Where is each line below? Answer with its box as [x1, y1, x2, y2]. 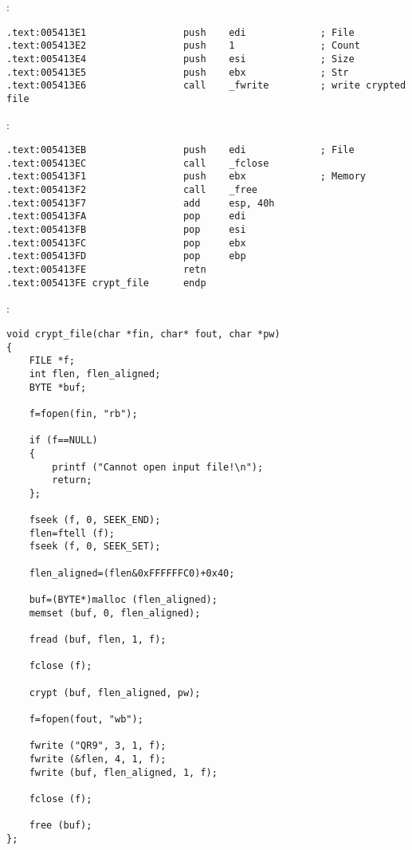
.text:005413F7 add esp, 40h [6, 197, 275, 209]
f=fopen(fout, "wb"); [29, 713, 143, 725]
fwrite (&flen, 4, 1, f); [29, 753, 167, 765]
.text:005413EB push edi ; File [6, 144, 355, 156]
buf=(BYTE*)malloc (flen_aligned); [29, 594, 218, 606]
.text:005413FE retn [6, 264, 206, 276]
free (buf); [29, 820, 92, 832]
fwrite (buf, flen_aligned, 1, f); [29, 766, 218, 778]
